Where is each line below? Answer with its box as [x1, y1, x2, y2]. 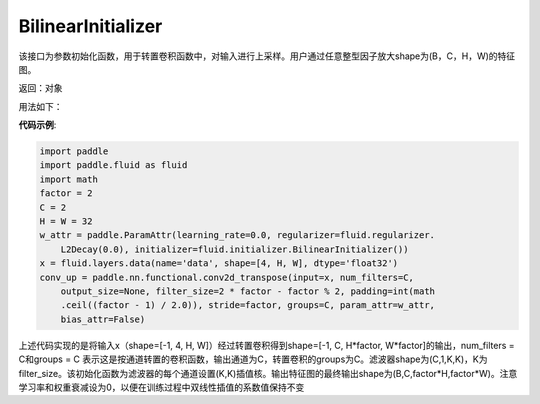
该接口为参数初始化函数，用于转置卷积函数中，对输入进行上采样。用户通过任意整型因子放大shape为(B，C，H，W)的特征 [18, 50, 516, 62]
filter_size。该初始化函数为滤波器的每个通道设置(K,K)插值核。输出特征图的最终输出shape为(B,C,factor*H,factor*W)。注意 [18, 367, 518, 379]
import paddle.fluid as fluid [39, 160, 188, 171]
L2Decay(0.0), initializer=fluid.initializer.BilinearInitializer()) [60, 243, 409, 255]
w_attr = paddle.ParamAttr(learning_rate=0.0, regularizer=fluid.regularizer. [39, 230, 435, 241]
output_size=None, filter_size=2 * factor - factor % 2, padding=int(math [60, 286, 435, 297]
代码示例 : [18, 119, 57, 131]
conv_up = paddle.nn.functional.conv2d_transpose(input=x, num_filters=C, [39, 271, 415, 283]
